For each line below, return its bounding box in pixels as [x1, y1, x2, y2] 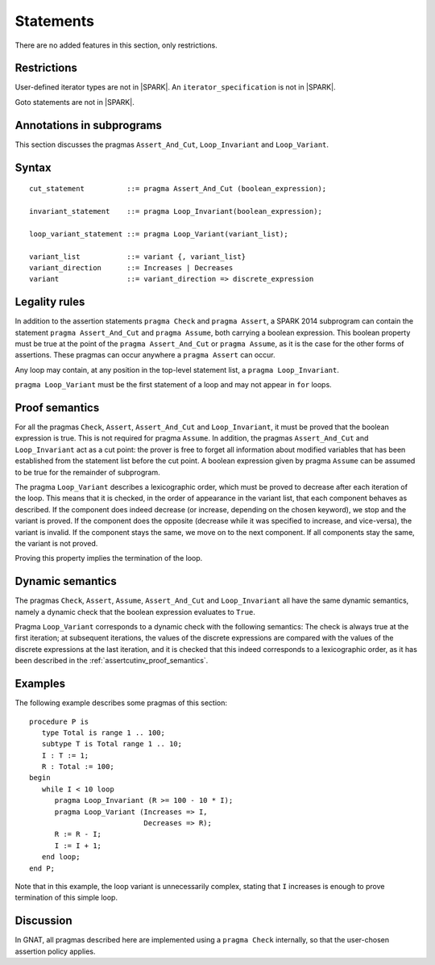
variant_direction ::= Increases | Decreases [29, 263, 234, 272]
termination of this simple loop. [14, 892, 118, 903]
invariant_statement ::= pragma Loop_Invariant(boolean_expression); [29, 207, 322, 215]
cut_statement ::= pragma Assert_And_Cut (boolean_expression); [29, 184, 327, 194]
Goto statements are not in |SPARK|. [14, 97, 135, 107]
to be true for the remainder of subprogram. [14, 467, 160, 477]
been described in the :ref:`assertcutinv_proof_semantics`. [14, 656, 209, 666]
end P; [29, 863, 56, 873]
